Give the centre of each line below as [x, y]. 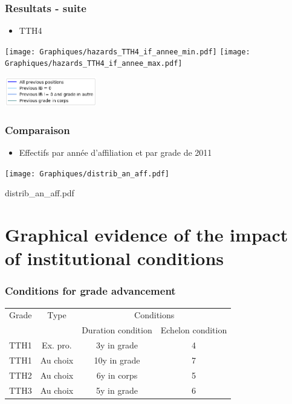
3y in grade [117, 345]
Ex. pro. [57, 345]
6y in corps [117, 375]
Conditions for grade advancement [90, 291]
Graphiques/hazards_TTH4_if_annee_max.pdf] [94, 64]
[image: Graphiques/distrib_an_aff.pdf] [87, 174]
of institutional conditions [115, 258]
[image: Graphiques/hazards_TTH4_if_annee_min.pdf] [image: [128, 52]
